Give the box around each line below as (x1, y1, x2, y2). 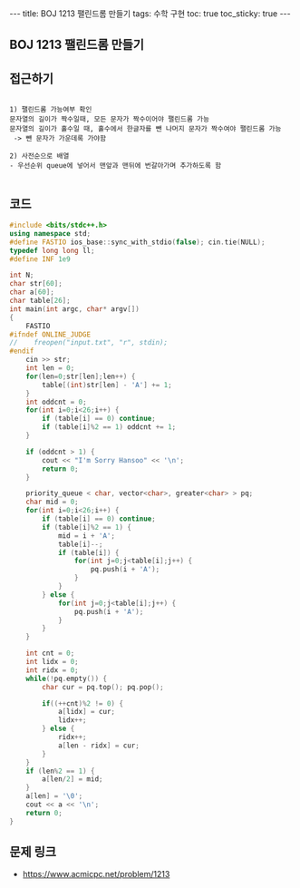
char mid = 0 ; (25, 497, 79, 507)
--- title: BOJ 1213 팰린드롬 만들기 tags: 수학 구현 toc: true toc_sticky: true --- (9, 8, 292, 19)
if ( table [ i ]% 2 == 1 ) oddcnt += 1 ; (42, 423, 177, 432)
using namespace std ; (9, 229, 92, 238)
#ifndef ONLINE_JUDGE (9, 329, 92, 339)
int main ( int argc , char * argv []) (9, 304, 140, 314)
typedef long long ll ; (9, 246, 95, 255)
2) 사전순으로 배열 (9, 151, 70, 161)
